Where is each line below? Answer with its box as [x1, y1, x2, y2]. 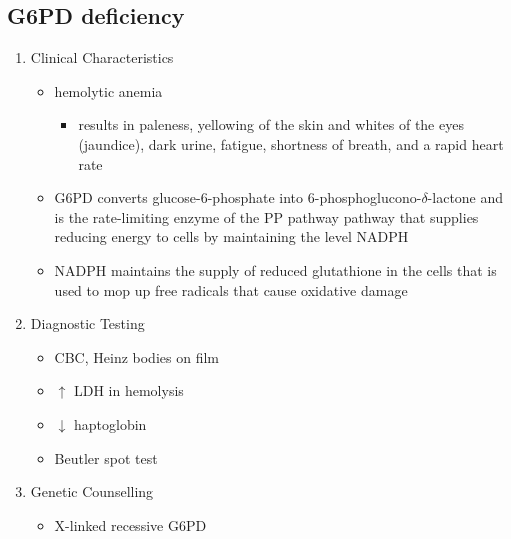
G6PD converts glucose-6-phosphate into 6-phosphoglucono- [54, 187, 422, 208]
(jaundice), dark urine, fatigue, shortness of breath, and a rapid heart [78, 133, 504, 154]
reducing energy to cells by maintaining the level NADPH [54, 226, 409, 247]
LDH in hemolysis [73, 380, 184, 401]
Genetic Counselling [30, 481, 154, 502]
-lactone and [427, 187, 504, 208]
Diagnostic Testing [30, 313, 145, 334]
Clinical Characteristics [30, 47, 174, 68]
